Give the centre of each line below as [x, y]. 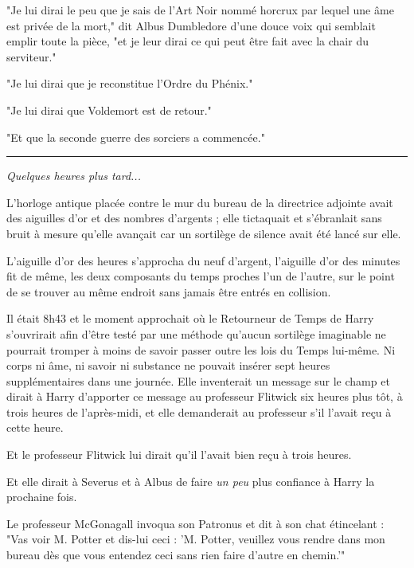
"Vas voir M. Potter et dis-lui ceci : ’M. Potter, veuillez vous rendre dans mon [196, 539]
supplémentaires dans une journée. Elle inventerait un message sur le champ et [198, 380]
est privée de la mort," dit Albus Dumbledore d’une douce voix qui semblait [191, 25]
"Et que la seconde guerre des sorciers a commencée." [136, 137]
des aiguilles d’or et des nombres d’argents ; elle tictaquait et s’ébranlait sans [194, 218]
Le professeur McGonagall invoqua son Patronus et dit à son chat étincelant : [195, 523]
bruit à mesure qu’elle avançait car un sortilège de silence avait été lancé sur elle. [204, 233]
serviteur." [31, 56]
